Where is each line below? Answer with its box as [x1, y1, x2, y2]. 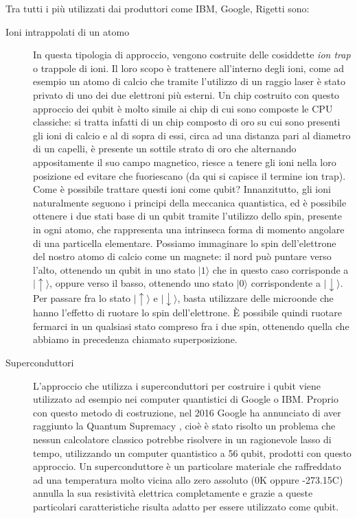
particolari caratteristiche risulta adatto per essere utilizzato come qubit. [33, 499, 339, 513]
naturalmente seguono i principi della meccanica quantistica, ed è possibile [33, 195, 347, 209]
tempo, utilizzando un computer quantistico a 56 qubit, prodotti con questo [33, 445, 352, 460]
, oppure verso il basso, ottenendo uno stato [49, 276, 234, 290]
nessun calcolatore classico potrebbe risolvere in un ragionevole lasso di [33, 432, 332, 447]
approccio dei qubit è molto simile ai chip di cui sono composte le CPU [33, 101, 333, 115]
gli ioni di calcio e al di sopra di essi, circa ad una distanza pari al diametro [33, 128, 351, 142]
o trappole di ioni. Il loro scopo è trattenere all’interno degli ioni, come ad [33, 60, 344, 75]
